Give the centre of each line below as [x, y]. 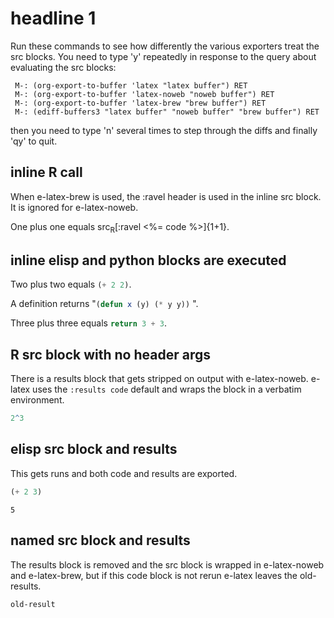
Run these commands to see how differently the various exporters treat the [165, 46]
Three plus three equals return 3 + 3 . [88, 323]
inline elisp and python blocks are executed [148, 260]
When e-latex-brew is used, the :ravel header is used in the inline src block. [166, 196]
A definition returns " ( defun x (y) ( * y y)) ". [104, 304]
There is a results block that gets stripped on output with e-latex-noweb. [159, 379]
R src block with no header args [110, 354]
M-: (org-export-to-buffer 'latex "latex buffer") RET [131, 85]
